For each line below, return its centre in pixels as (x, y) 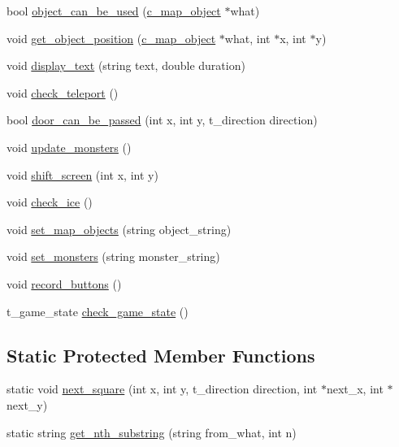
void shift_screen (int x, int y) (82, 174)
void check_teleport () (63, 92)
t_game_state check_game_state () (98, 311)
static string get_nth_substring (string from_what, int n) (152, 432)
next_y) (27, 404)
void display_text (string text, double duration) (126, 65)
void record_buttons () (64, 283)
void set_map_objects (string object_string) (119, 229)
